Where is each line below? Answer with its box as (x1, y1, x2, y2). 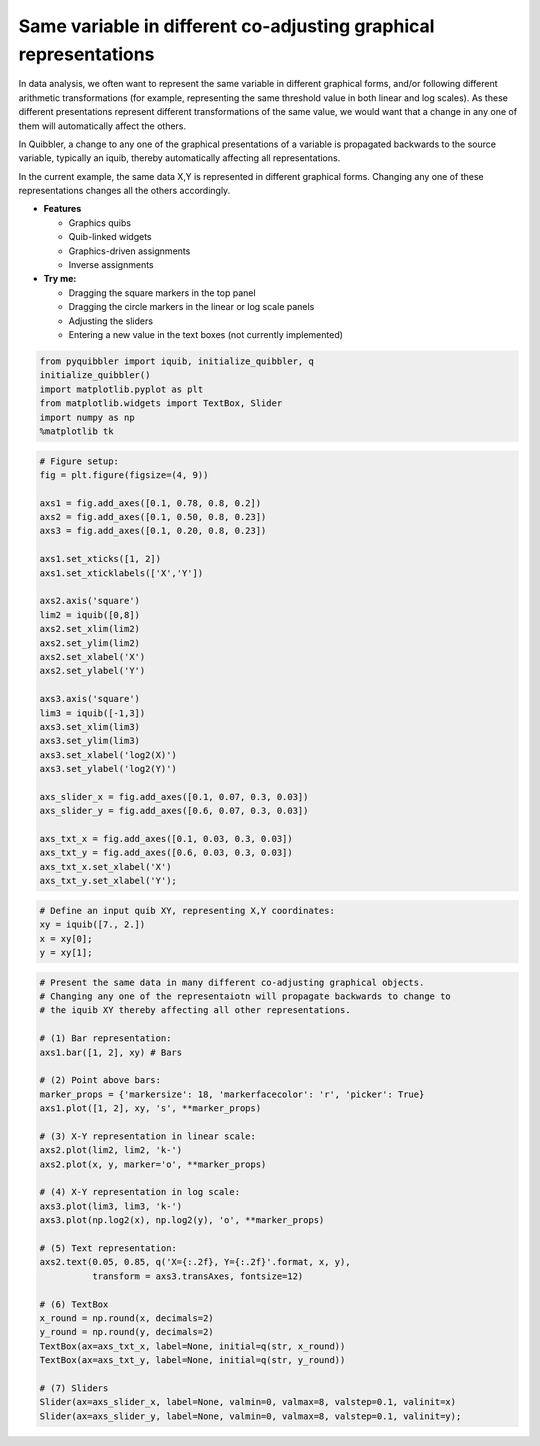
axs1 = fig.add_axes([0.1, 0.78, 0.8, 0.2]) (39, 497, 262, 509)
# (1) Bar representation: (39, 1033, 172, 1044)
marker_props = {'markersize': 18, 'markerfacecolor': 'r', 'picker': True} (39, 1088, 425, 1100)
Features (43, 203, 82, 215)
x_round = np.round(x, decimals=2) (39, 1312, 214, 1324)
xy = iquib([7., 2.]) (39, 919, 146, 930)
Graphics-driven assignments (68, 245, 191, 257)
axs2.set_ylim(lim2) (39, 637, 140, 649)
